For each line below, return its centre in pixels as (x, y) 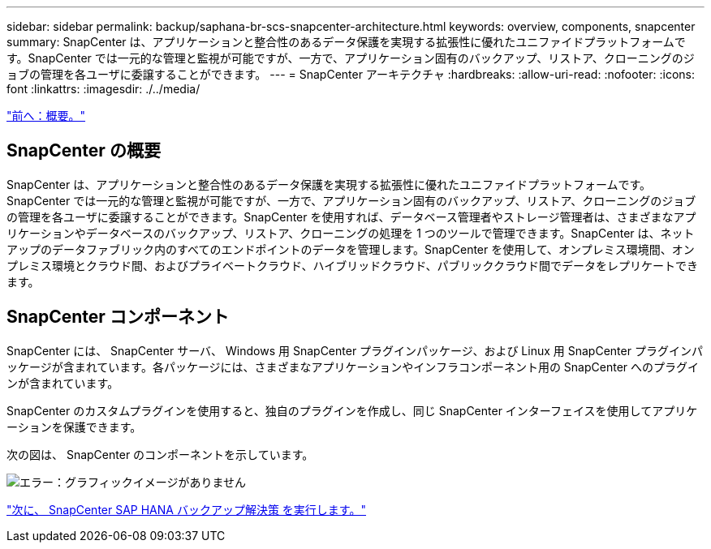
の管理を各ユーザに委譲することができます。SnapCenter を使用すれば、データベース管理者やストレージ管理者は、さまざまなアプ (351, 217)
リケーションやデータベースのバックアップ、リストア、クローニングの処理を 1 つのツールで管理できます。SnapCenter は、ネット (351, 233)
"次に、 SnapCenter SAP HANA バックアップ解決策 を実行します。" (186, 509)
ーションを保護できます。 (74, 427)
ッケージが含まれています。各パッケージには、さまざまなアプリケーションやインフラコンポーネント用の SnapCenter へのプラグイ (353, 367)
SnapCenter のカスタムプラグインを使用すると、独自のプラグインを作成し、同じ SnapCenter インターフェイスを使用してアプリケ (352, 410)
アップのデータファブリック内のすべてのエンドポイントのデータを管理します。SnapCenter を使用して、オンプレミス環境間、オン (351, 249)
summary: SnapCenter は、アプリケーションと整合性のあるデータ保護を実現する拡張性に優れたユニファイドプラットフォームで (346, 42)
